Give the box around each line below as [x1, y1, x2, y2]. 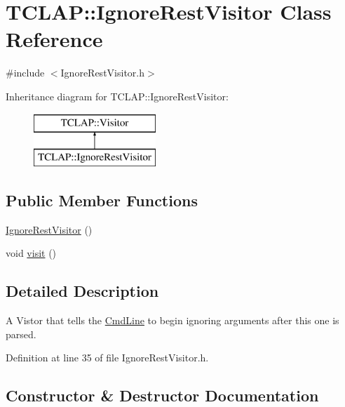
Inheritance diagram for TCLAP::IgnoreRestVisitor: [6, 88, 229, 103]
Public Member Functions [6, 189, 198, 211]
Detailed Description [6, 280, 159, 302]
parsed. [6, 326, 36, 341]
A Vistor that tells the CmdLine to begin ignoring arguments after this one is [6, 313, 339, 328]
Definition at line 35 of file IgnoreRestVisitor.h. [6, 350, 209, 365]
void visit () [6, 246, 57, 260]
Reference [6, 25, 103, 53]
